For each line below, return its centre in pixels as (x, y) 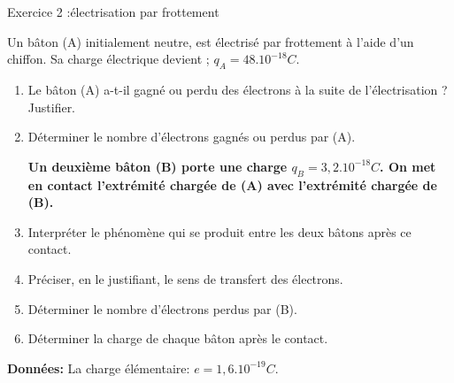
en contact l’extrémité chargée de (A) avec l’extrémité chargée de (232, 184)
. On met (408, 166)
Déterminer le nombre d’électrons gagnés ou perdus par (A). (192, 137)
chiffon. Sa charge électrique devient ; (108, 59)
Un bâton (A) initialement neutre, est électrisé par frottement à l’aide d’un (211, 41)
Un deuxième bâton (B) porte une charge (158, 166)
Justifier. (52, 107)
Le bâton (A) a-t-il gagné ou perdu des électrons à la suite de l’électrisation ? (238, 89)
